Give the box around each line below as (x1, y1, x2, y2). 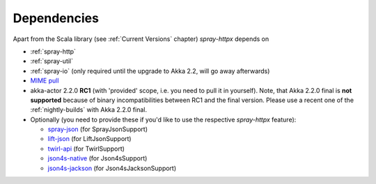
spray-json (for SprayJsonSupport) (47, 125, 148, 133)
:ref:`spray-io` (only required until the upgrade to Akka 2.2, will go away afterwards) (30, 67, 270, 75)
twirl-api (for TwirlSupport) (47, 144, 125, 153)
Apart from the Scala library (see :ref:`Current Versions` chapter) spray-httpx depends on (13, 35, 269, 43)
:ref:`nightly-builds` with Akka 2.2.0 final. (30, 106, 148, 114)
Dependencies (13, 10, 99, 26)
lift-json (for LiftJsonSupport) (47, 135, 132, 143)
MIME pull (30, 76, 59, 85)
